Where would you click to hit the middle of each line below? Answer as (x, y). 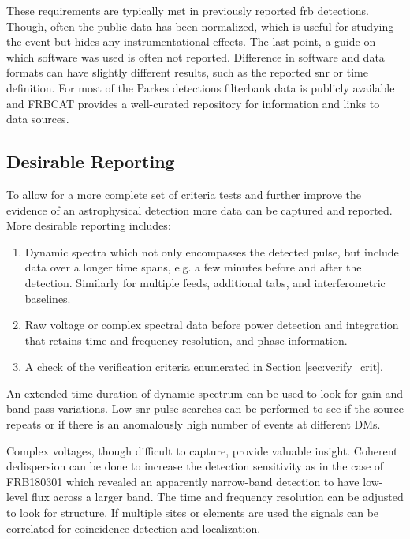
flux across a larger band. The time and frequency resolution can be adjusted (217, 497)
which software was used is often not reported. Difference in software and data (196, 56)
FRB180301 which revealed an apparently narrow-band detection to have (183, 481)
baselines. (48, 298)
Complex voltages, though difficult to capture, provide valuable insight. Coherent (202, 450)
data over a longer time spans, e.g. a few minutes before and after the (193, 267)
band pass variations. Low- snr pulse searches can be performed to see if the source (205, 408)
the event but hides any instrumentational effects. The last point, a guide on (191, 41)
